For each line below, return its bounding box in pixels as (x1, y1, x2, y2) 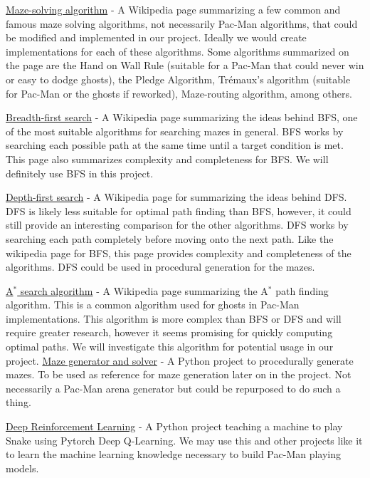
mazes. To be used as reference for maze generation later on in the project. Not (6, 367, 351, 382)
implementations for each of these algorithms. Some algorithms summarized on (6, 43, 349, 58)
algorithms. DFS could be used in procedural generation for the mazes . (6, 259, 315, 274)
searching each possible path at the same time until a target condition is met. (6, 137, 344, 152)
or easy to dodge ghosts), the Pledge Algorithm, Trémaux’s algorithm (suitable (6, 71, 351, 86)
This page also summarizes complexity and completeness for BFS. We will (6, 151, 329, 166)
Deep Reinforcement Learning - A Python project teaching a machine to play (6, 419, 343, 434)
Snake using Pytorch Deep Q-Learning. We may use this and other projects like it (6, 432, 363, 447)
